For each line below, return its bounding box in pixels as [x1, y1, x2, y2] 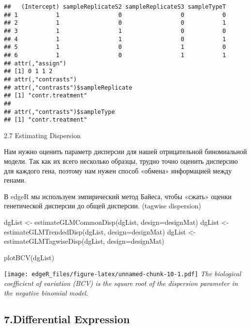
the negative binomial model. [4, 287, 88, 298]
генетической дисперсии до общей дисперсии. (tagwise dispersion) [4, 201, 201, 211]
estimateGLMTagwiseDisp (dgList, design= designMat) [4, 236, 164, 246]
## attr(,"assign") [4, 60, 66, 67]
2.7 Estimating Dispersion [4, 130, 81, 140]
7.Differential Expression [4, 311, 130, 326]
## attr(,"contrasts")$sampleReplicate [4, 84, 132, 91]
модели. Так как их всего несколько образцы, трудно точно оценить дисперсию [4, 156, 238, 166]
